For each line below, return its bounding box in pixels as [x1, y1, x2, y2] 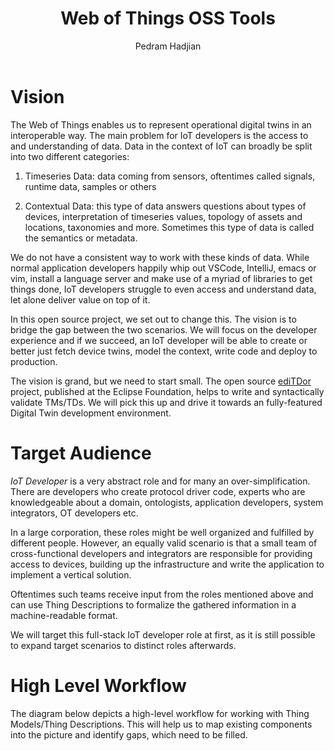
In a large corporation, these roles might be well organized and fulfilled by [10, 526, 315, 538]
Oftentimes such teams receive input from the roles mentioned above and [10, 588, 314, 600]
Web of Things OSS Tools [60, 7, 276, 30]
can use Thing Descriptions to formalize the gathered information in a [10, 598, 297, 611]
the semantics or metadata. [24, 232, 138, 244]
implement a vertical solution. [10, 568, 132, 581]
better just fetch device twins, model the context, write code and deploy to [10, 345, 318, 357]
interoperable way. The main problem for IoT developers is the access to [10, 129, 309, 141]
